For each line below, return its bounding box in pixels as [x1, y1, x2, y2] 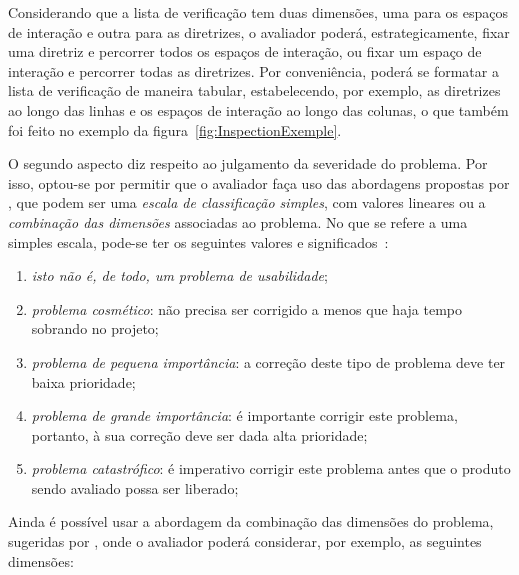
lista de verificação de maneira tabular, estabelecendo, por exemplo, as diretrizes [8, 80, 501, 101]
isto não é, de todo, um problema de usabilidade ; [31, 265, 328, 286]
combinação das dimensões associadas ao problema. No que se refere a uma [8, 211, 468, 232]
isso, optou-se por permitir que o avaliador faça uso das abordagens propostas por [8, 172, 510, 193]
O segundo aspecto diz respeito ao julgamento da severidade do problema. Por [8, 153, 488, 174]
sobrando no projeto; [31, 318, 159, 339]
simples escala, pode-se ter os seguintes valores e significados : [8, 231, 389, 252]
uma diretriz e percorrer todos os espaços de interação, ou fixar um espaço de [8, 41, 482, 62]
